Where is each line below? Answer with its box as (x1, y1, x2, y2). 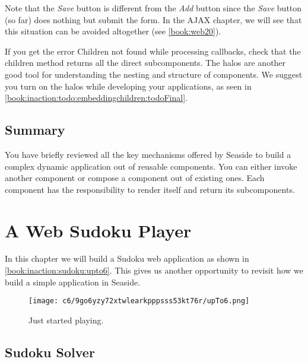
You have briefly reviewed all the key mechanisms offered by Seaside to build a (5, 148, 291, 160)
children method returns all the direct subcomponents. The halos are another (5, 56, 286, 69)
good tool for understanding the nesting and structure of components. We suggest (5, 68, 303, 80)
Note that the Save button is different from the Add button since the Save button (5, 2, 302, 14)
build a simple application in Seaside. (5, 275, 141, 288)
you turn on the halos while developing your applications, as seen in (5, 80, 252, 92)
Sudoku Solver (5, 342, 95, 361)
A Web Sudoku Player (5, 218, 192, 242)
